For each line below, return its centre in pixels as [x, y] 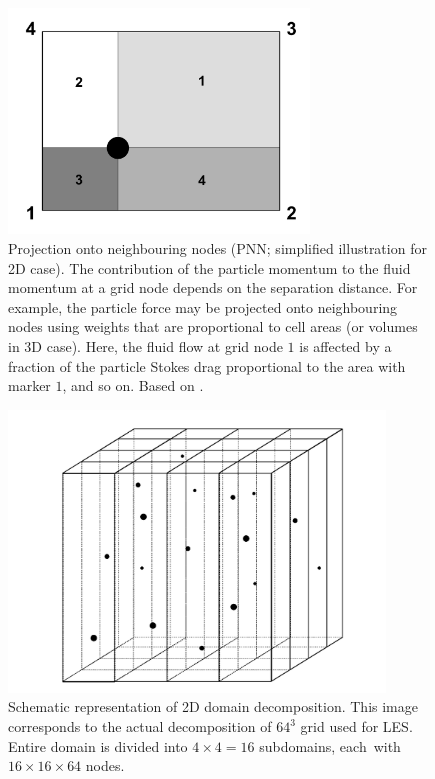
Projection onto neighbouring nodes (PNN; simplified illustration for [217, 248]
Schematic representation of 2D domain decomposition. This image [213, 706]
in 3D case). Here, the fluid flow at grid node [145, 346]
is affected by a [345, 346]
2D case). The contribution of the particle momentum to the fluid [209, 267]
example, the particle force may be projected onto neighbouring [203, 306]
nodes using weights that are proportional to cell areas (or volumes [213, 326]
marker [29, 385]
